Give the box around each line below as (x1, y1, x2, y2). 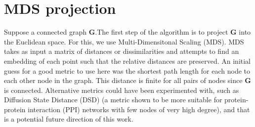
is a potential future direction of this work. (4, 114, 133, 124)
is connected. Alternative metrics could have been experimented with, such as (4, 85, 239, 95)
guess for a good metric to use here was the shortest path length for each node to (4, 65, 250, 76)
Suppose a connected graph (4, 27, 86, 37)
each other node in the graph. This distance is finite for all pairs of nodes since (4, 75, 243, 85)
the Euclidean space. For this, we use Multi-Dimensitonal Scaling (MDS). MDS (4, 36, 244, 46)
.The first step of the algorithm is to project (95, 27, 228, 37)
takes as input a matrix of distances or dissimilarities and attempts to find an (4, 46, 239, 56)
